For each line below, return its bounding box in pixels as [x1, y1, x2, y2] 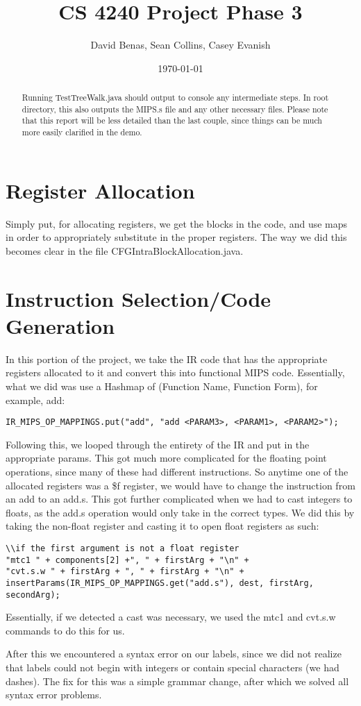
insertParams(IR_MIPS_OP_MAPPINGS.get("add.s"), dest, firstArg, [6, 578, 314, 588]
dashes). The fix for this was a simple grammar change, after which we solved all [6, 673, 349, 688]
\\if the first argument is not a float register [6, 543, 240, 553]
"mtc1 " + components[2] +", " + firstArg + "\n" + [6, 555, 249, 565]
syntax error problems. [6, 687, 102, 702]
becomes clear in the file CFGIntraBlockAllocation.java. [6, 243, 244, 258]
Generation [6, 311, 115, 339]
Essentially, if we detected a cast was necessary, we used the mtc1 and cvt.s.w [6, 610, 336, 624]
